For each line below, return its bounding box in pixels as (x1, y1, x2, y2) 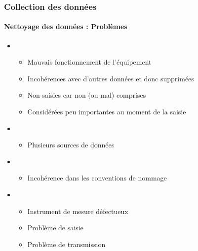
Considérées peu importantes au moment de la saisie (27, 107, 186, 117)
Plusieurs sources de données (27, 140, 115, 150)
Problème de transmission (27, 239, 106, 249)
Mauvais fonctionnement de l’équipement (27, 57, 152, 67)
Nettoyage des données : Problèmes (4, 21, 127, 32)
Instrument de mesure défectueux (27, 206, 128, 216)
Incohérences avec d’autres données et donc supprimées (27, 73, 194, 83)
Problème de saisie (27, 222, 83, 233)
